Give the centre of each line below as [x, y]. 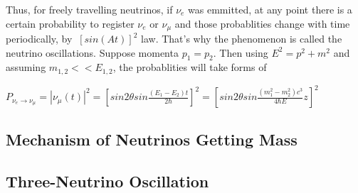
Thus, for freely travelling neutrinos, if [89, 9]
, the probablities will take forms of [190, 67]
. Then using [241, 52]
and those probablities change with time [262, 23]
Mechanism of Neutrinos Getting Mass [152, 139]
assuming [26, 67]
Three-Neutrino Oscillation [107, 181]
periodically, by [39, 39]
